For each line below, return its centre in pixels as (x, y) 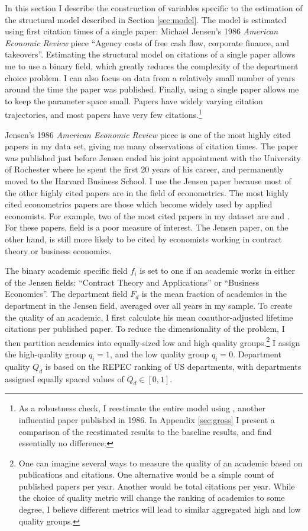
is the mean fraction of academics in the (214, 294)
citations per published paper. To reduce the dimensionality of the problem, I (145, 329)
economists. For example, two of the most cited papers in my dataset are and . (147, 215)
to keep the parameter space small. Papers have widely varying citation (134, 100)
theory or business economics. (59, 250)
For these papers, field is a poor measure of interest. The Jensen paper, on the (147, 227)
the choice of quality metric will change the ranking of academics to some (152, 498)
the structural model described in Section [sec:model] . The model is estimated (146, 19)
